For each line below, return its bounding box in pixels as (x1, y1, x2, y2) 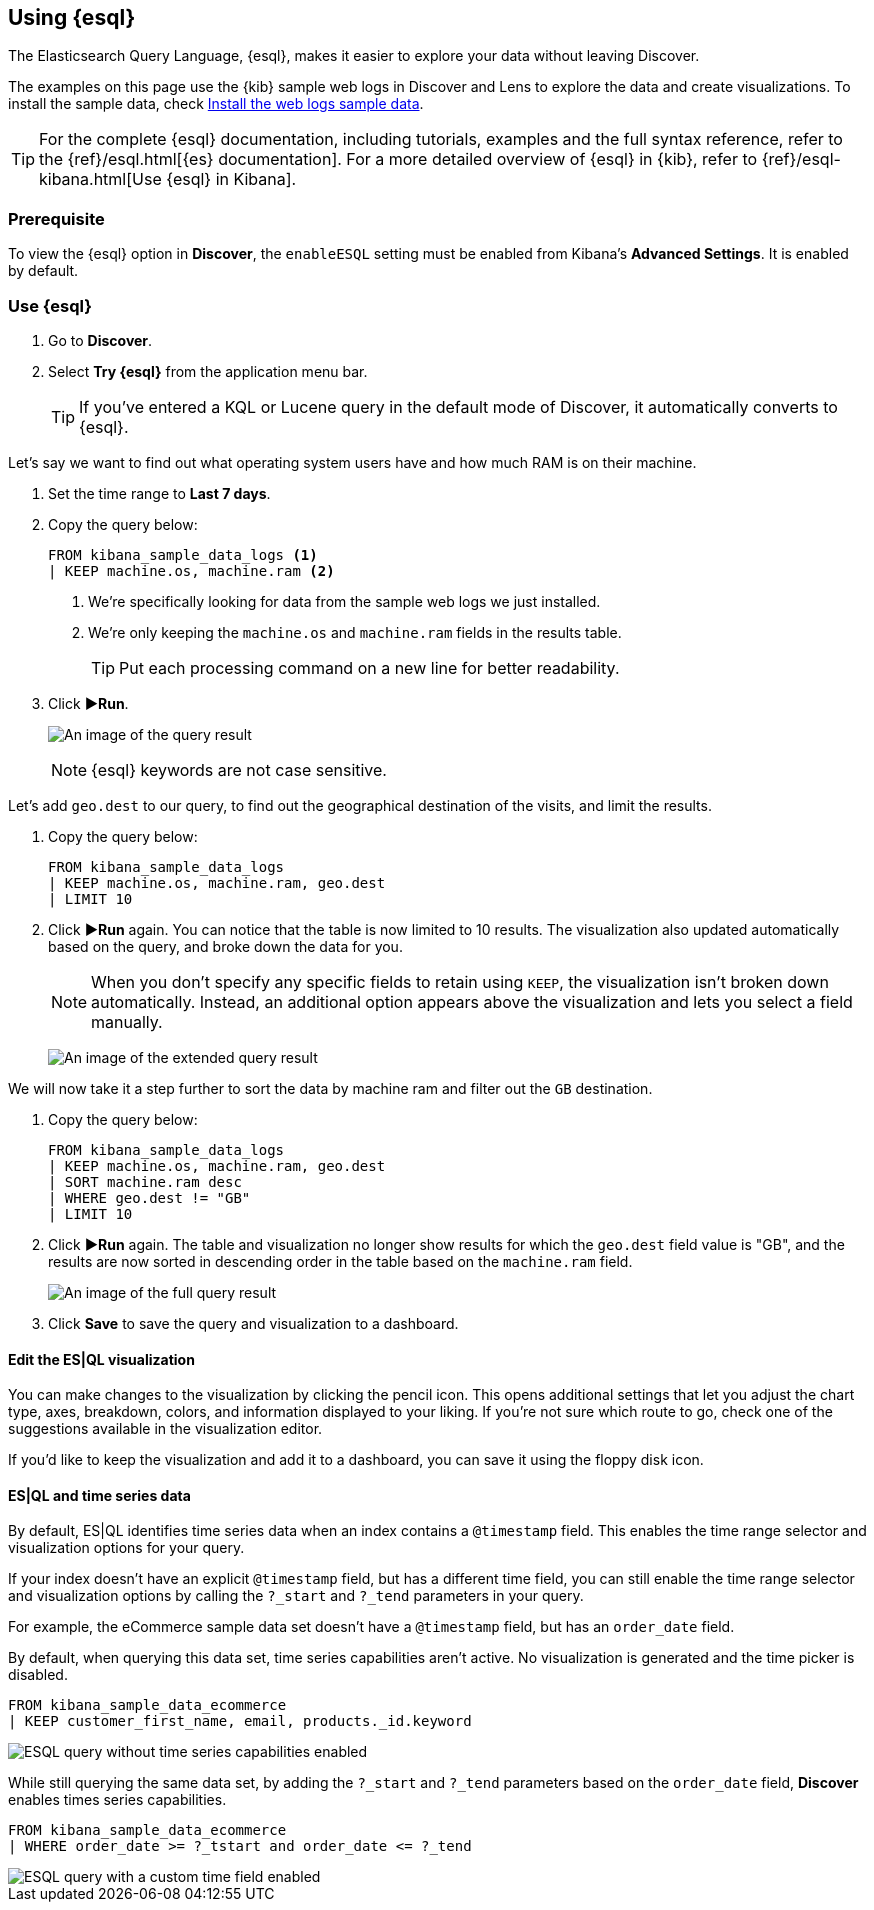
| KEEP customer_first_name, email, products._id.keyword (8, 1713, 472, 1730)
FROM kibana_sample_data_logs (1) (48, 546, 318, 563)
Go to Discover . (48, 331, 153, 349)
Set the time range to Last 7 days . (48, 484, 271, 502)
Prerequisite (8, 208, 105, 229)
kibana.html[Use (39, 169, 162, 190)
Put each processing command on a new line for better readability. (119, 657, 620, 678)
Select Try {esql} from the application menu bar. (48, 362, 368, 380)
